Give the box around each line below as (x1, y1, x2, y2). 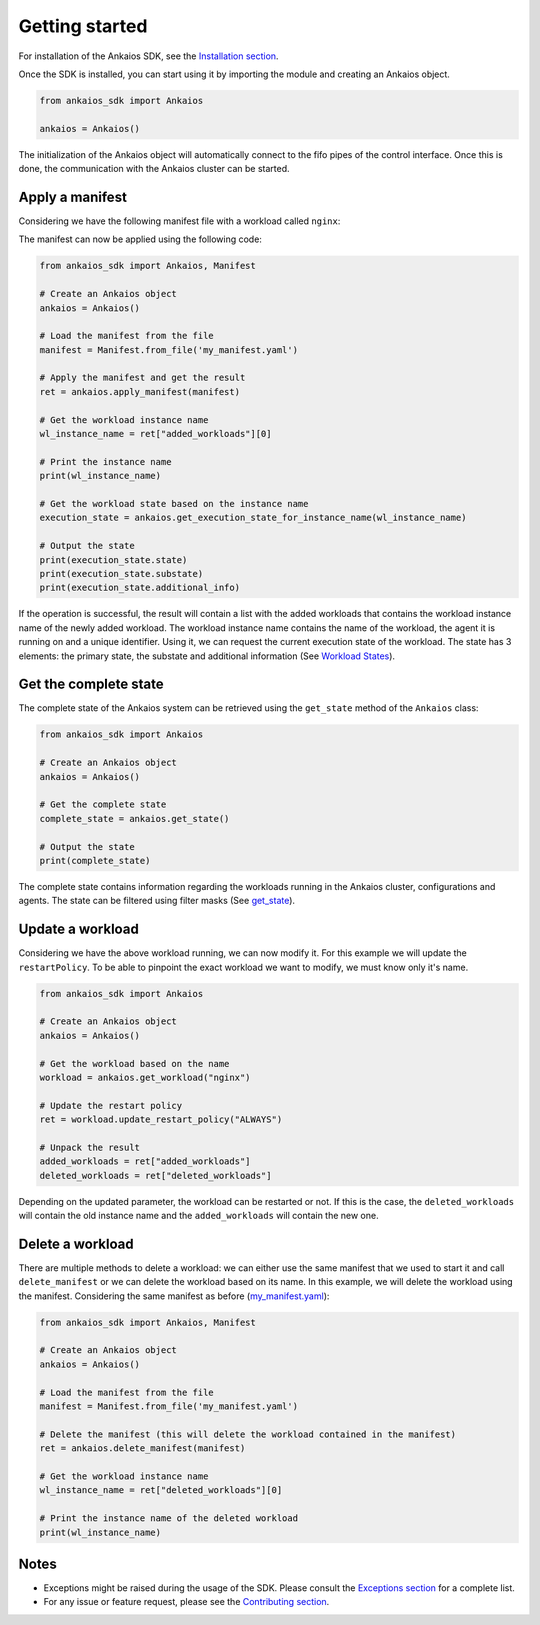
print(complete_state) (39, 855, 151, 866)
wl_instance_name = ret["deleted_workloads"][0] (39, 1485, 283, 1496)
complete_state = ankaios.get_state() (39, 813, 230, 824)
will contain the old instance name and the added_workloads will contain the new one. (18, 1210, 379, 1222)
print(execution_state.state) (39, 554, 188, 565)
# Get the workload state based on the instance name (39, 498, 309, 509)
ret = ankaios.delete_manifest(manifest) (39, 1443, 246, 1454)
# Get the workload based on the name (39, 1058, 230, 1069)
